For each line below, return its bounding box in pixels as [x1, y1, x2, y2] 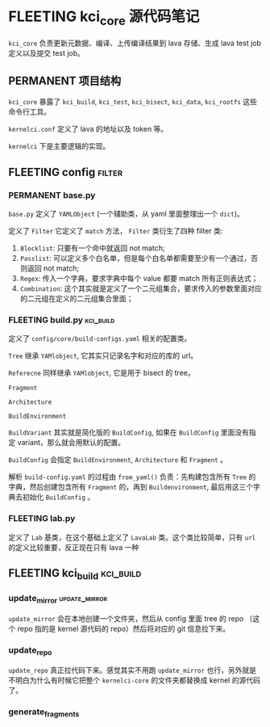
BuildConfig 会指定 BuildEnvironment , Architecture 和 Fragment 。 [8, 455, 228, 464]
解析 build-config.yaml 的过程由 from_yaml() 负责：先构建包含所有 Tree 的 [8, 472, 256, 481]
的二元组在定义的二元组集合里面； [19, 294, 134, 304]
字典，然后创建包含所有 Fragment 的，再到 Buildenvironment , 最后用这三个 [8, 482, 254, 492]
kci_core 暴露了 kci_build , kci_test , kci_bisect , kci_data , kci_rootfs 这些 [8, 97, 258, 107]
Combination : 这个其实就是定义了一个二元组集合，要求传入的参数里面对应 [19, 284, 262, 293]
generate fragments [8, 706, 80, 719]
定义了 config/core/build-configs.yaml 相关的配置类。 [8, 334, 192, 343]
